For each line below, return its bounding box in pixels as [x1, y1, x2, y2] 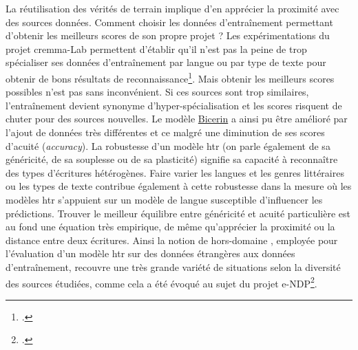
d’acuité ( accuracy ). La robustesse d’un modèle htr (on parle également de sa [6, 138, 330, 153]
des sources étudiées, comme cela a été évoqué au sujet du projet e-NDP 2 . [6, 274, 317, 290]
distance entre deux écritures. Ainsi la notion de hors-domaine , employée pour [6, 232, 338, 247]
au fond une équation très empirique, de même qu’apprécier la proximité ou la [6, 219, 335, 234]
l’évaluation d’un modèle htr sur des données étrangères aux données [6, 246, 295, 261]
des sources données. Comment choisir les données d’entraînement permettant [6, 14, 333, 29]
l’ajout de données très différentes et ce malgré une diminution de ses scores [6, 125, 325, 139]
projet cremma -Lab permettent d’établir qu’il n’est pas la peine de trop [6, 41, 307, 56]
